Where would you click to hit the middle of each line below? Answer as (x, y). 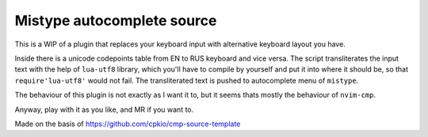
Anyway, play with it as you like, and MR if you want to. (104, 109)
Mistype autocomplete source (116, 20)
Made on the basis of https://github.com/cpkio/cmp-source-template (128, 124)
